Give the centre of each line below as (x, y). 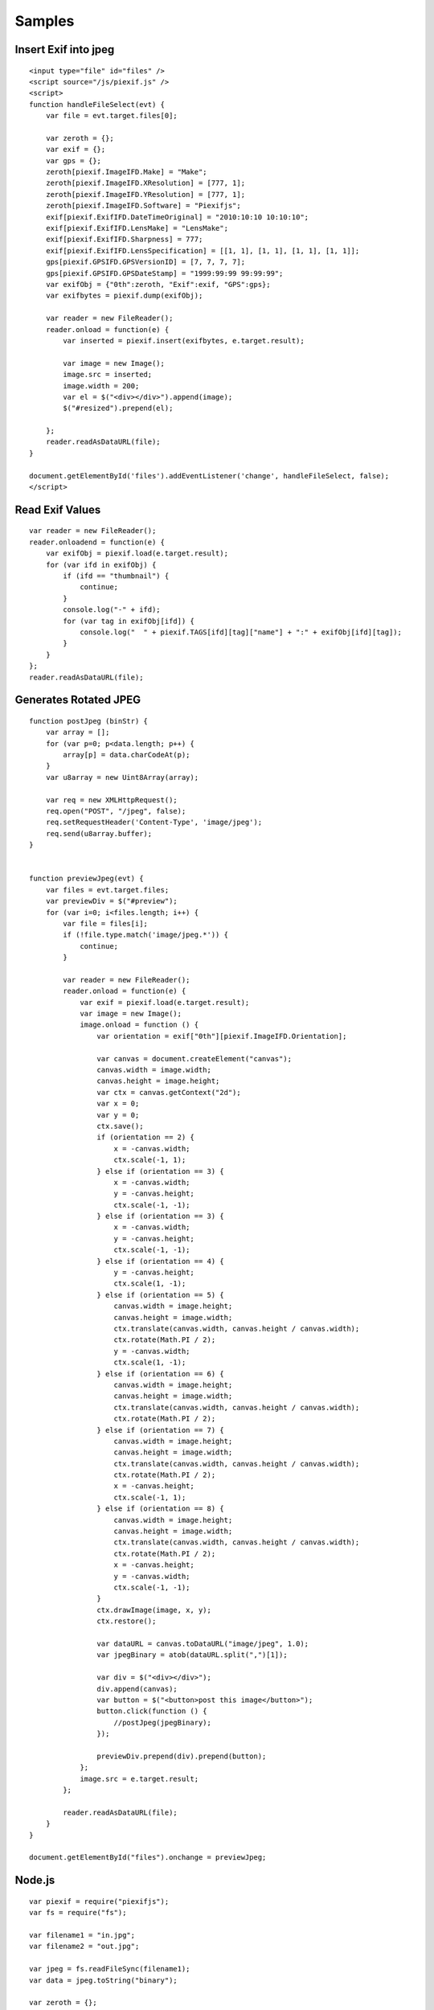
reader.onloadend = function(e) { (97, 542)
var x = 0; (118, 1104)
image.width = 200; (101, 386)
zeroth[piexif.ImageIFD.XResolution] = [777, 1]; (145, 183)
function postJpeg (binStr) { (89, 721)
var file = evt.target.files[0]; (112, 116)
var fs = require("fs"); (78, 1913)
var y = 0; (118, 1115)
